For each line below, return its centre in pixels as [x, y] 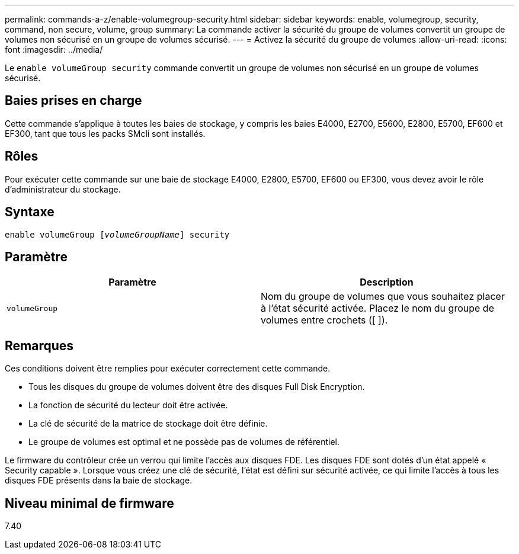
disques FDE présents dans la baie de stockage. [99, 481]
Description [387, 282]
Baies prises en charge [73, 101]
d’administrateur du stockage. [63, 189]
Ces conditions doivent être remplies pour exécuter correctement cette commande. [168, 369]
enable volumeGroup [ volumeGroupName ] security [117, 234]
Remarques [39, 345]
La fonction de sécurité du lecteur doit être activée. [128, 405]
